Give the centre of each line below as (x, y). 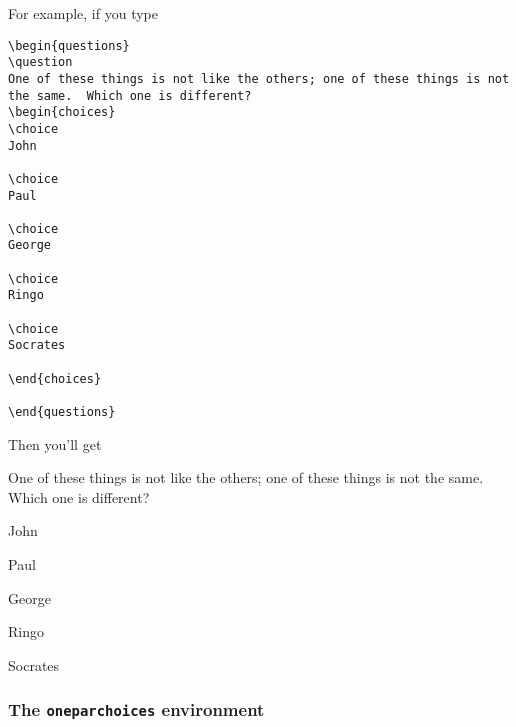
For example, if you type (83, 13)
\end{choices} (55, 378)
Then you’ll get (55, 443)
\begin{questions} (69, 45)
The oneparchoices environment (136, 709)
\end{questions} (62, 412)
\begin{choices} (62, 112)
